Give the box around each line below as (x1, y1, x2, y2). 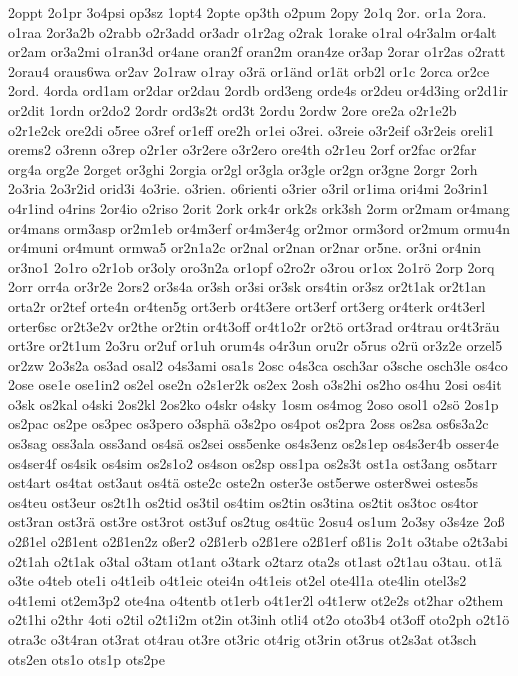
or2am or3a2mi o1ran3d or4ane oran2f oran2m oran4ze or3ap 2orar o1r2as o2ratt (8, 41, 506, 62)
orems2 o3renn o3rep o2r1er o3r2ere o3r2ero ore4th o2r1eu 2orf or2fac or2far (8, 139, 477, 160)
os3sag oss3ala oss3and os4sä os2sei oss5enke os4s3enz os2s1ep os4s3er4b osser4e (8, 433, 499, 454)
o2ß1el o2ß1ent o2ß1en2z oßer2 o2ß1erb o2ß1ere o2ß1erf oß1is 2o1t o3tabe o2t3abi (8, 531, 508, 552)
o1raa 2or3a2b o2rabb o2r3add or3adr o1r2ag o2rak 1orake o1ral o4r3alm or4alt (8, 21, 497, 42)
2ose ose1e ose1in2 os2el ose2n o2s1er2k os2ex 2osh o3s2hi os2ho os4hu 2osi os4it (8, 374, 502, 395)
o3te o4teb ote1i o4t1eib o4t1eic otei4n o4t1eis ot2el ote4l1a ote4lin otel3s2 (8, 570, 467, 591)
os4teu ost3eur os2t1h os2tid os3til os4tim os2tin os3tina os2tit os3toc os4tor (8, 491, 479, 512)
